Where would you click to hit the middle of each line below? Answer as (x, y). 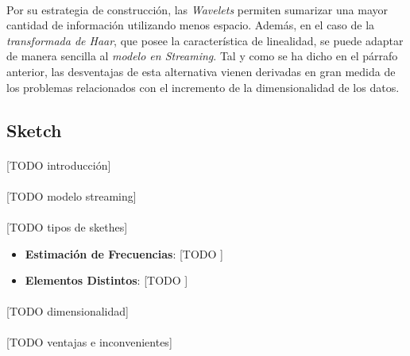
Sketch (34, 130)
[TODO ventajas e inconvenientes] (89, 342)
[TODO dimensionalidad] (68, 311)
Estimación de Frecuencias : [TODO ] (124, 253)
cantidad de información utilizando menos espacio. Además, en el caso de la (191, 25)
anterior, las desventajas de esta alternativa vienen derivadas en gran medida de (201, 71)
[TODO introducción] (59, 165)
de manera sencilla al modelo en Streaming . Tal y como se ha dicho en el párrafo (202, 56)
